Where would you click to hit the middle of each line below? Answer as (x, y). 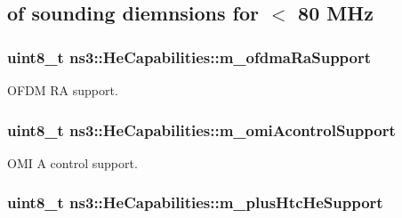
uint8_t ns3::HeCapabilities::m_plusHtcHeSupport (195, 202)
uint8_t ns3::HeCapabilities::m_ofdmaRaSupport (189, 57)
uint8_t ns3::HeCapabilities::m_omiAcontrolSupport (201, 129)
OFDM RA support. (63, 90)
